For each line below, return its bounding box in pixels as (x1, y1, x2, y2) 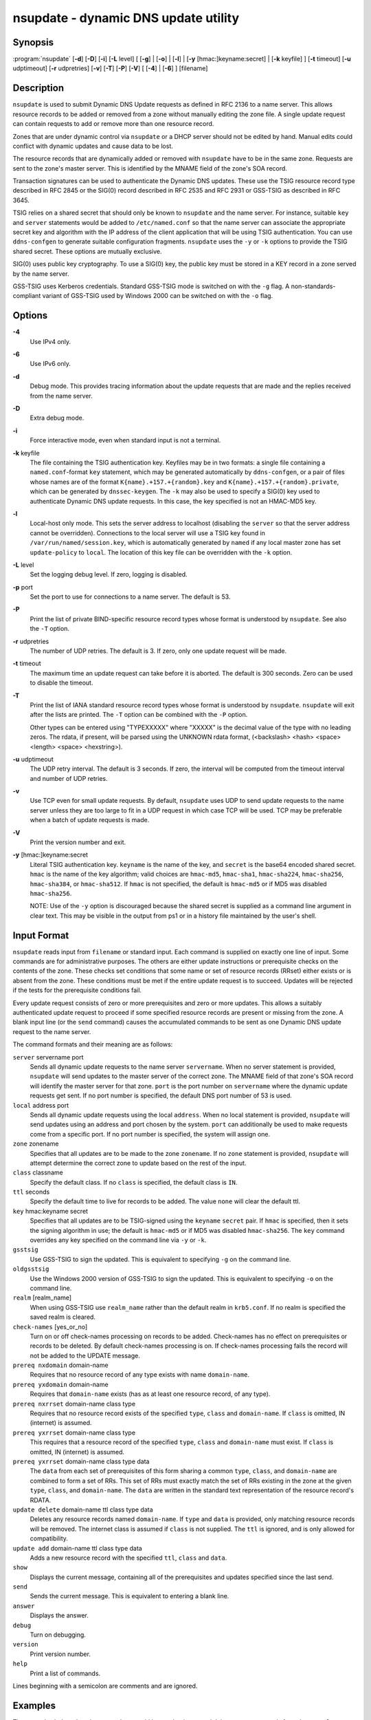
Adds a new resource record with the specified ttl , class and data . (30, 1554, 227, 1562)
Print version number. (30, 1650, 91, 1658)
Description (12, 83, 65, 94)
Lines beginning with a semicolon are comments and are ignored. (12, 1681, 198, 1690)
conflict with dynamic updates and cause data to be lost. (12, 142, 173, 150)
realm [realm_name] (12, 1293, 72, 1302)
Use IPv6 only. (30, 360, 71, 368)
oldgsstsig (12, 1265, 49, 1273)
